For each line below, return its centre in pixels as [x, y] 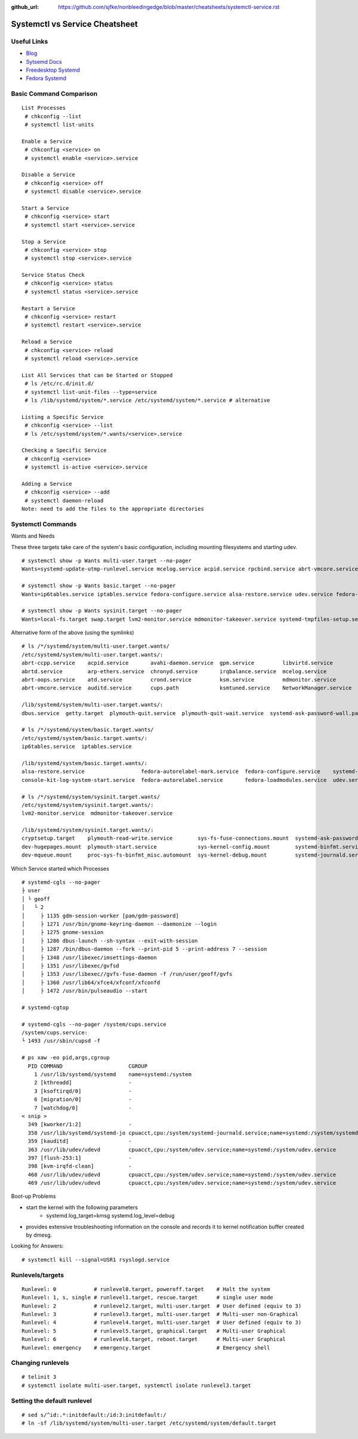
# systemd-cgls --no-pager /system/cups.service [94, 1024]
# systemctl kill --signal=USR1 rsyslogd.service [96, 1260]
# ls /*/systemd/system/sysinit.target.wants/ [91, 796]
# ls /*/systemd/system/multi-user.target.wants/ [96, 646]
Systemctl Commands [44, 524]
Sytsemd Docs [44, 61]
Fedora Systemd [46, 78]
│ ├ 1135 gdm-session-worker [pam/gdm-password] [100, 916]
